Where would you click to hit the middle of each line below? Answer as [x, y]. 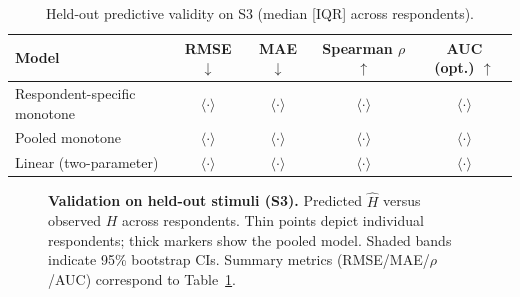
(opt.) [454, 67]
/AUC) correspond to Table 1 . [142, 279]
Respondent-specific [75, 93]
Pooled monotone [68, 137]
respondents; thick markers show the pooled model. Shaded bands [250, 239]
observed [75, 220]
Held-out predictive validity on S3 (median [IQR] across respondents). [260, 13]
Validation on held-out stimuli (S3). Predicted [205, 200]
